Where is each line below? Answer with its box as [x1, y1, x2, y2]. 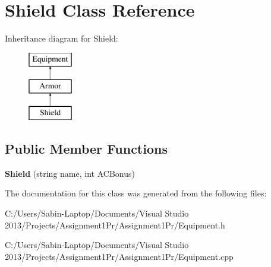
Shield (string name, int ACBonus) [5, 167, 135, 179]
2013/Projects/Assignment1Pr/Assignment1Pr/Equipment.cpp [5, 250, 234, 262]
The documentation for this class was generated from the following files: [5, 187, 267, 199]
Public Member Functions [5, 139, 168, 158]
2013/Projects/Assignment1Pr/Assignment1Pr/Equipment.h [5, 218, 225, 231]
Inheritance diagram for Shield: [5, 32, 118, 44]
